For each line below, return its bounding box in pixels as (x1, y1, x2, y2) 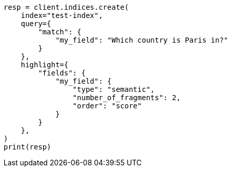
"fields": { (38, 69, 86, 77)
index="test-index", (20, 11, 103, 20)
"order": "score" (72, 102, 142, 110)
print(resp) (4, 143, 51, 151)
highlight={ (20, 61, 69, 69)
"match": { (38, 28, 81, 36)
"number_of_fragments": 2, (72, 93, 181, 102)
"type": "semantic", (72, 85, 155, 93)
